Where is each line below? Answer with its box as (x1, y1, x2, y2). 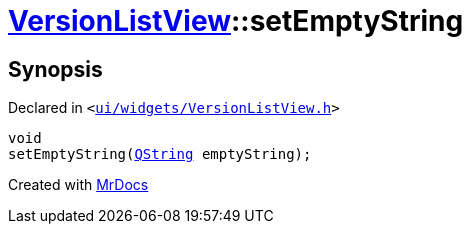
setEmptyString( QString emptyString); (8, 146, 312, 163)
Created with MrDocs (8, 176, 149, 194)
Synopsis (8, 56, 103, 82)
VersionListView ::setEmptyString (8, 4, 464, 38)
